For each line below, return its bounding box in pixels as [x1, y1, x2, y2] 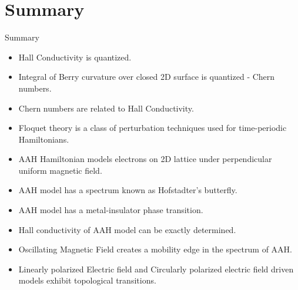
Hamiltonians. [18, 133, 69, 145]
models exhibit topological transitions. [18, 274, 156, 286]
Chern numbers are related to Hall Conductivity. [18, 102, 194, 114]
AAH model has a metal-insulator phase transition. [18, 204, 203, 216]
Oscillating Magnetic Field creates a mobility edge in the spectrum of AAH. [18, 243, 293, 255]
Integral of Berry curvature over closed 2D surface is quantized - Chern [18, 70, 275, 83]
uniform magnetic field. [18, 164, 102, 176]
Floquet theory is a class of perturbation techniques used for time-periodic [18, 122, 287, 134]
